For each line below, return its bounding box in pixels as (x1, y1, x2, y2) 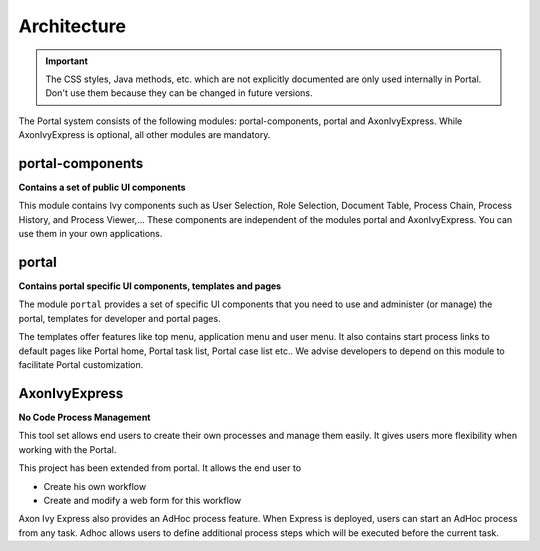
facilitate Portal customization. (18, 359, 144, 371)
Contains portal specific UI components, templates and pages (18, 280, 282, 292)
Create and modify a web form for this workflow (43, 494, 242, 506)
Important (45, 55, 89, 67)
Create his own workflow (43, 480, 147, 492)
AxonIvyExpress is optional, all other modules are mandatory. (18, 129, 271, 141)
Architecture (18, 15, 127, 37)
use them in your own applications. (18, 228, 163, 240)
